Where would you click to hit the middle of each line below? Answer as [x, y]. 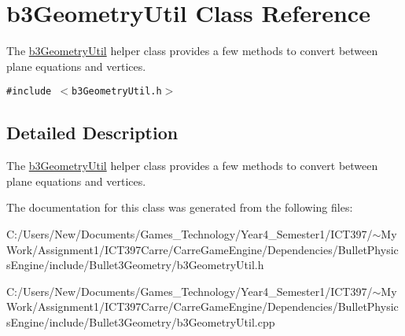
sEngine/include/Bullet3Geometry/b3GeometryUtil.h [135, 265]
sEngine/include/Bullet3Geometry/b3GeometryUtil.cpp [141, 321]
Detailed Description [92, 133]
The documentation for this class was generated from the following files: [180, 207]
